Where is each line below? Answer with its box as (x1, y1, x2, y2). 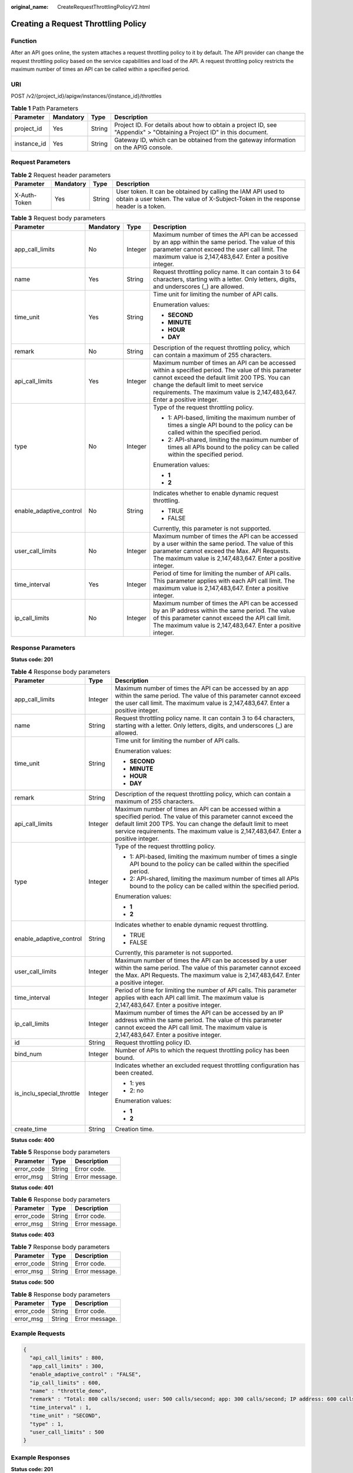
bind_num (14, 1049, 42, 1058)
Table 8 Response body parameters (11, 1290, 111, 1299)
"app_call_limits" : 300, (29, 1363, 104, 1369)
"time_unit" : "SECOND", (29, 1412, 101, 1419)
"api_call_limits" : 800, (29, 1355, 104, 1361)
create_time (14, 1125, 47, 1133)
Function (11, 37, 37, 45)
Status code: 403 (11, 1231, 55, 1238)
